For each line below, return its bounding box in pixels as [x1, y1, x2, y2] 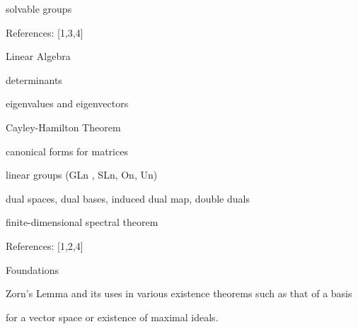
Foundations [6, 262, 59, 277]
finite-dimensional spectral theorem [6, 215, 158, 229]
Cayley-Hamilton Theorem [6, 119, 121, 134]
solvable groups [6, 1, 72, 16]
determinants [6, 72, 62, 87]
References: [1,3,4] [6, 25, 83, 40]
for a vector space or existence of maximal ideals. [6, 309, 219, 324]
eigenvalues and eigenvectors [6, 96, 129, 111]
